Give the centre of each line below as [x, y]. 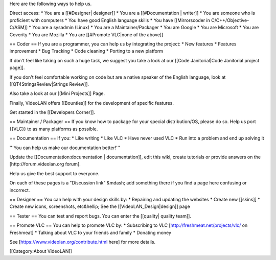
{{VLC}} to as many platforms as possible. [54, 129]
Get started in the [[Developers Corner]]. [52, 112]
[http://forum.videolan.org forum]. [45, 164]
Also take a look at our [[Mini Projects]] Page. [57, 93]
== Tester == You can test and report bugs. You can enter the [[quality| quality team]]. [100, 216]
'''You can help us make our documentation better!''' [65, 148]
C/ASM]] [19, 28]
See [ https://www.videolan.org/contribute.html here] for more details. [83, 242]
